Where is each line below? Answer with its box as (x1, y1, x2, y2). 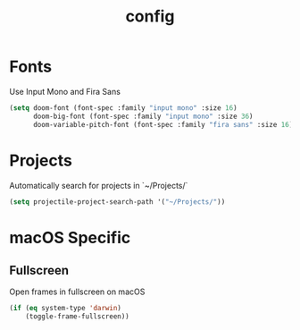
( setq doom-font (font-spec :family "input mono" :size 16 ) (9, 103, 238, 113)
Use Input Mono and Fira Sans (9, 86, 121, 97)
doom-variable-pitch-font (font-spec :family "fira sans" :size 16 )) (32, 120, 297, 129)
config (125, 6, 175, 27)
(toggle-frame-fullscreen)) (25, 312, 129, 321)
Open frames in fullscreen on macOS (9, 286, 146, 297)
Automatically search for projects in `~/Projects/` (9, 180, 188, 190)
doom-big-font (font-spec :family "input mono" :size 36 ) (32, 112, 254, 121)
